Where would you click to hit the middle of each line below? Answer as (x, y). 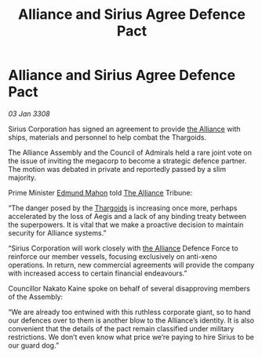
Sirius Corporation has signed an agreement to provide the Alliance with (124, 129)
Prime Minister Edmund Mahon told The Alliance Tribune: (100, 192)
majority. (22, 177)
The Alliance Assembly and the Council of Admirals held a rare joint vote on (130, 152)
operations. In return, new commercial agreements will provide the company (131, 265)
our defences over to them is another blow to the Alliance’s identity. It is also (131, 320)
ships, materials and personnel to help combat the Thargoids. (107, 137)
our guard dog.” (34, 345)
